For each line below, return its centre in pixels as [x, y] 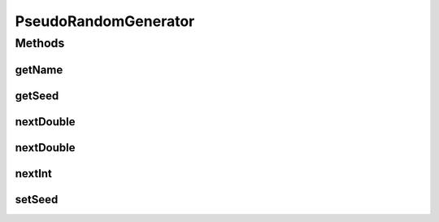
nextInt [34, 174]
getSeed [37, 96]
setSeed [37, 199]
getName [39, 70]
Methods [40, 43]
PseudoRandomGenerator [105, 21]
